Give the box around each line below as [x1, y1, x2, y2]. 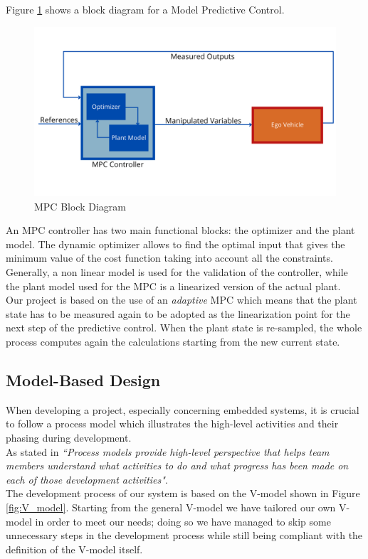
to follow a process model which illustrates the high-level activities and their [6, 416, 339, 431]
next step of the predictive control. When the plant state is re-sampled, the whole [6, 320, 362, 335]
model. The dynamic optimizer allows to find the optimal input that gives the [6, 236, 345, 251]
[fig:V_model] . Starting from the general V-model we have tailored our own [6, 499, 336, 514]
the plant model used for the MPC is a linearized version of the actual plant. [6, 278, 341, 293]
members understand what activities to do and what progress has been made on [6, 458, 349, 473]
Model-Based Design [6, 369, 161, 391]
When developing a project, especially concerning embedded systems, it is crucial [6, 402, 359, 417]
